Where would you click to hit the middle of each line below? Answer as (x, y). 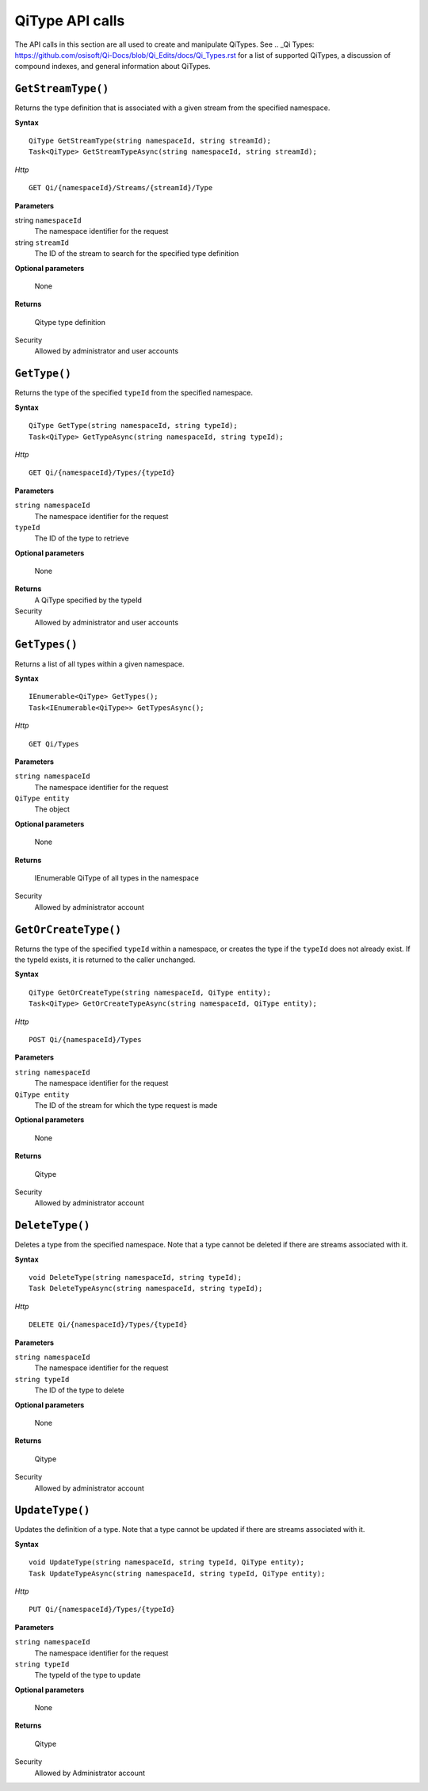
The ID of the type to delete (79, 1390)
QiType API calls (70, 21)
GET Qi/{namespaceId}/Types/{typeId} (102, 473)
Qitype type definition (70, 322)
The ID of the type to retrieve (82, 538)
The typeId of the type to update (88, 1675)
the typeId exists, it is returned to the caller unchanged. (105, 960)
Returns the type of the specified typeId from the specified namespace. (134, 393)
